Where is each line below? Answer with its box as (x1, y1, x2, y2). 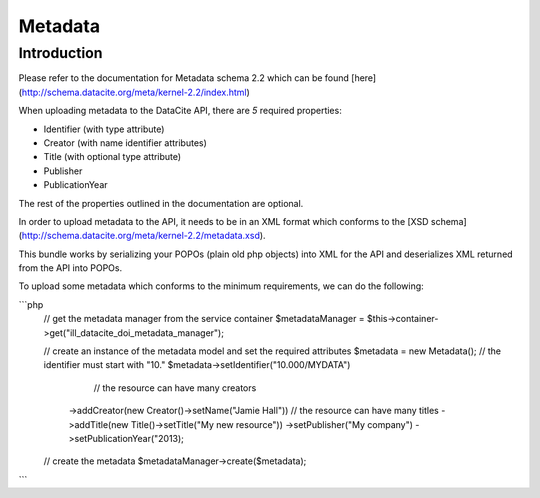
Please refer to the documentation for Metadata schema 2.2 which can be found (18, 72, 350, 84)
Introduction (18, 44, 103, 62)
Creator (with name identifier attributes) (43, 136, 207, 149)
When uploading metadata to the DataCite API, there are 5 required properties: (18, 105, 342, 117)
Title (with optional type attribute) (43, 151, 182, 163)
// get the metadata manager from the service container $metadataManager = (43, 313, 365, 325)
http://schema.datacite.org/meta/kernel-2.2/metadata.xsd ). (21, 230, 266, 242)
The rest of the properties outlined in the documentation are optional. (18, 197, 304, 209)
